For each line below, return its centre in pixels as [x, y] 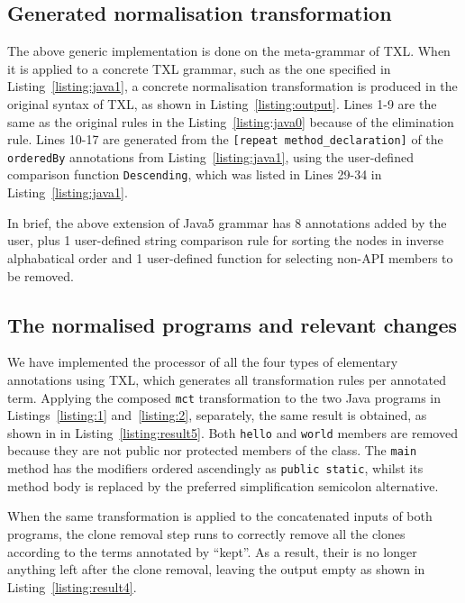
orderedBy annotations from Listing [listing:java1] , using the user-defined [210, 156]
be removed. [41, 275]
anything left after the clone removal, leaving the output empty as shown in [216, 569]
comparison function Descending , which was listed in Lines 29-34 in [195, 174]
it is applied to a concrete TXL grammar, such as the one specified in [199, 68]
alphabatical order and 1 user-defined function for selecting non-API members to [230, 257]
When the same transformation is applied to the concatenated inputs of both [220, 516]
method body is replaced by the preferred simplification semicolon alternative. [223, 485]
